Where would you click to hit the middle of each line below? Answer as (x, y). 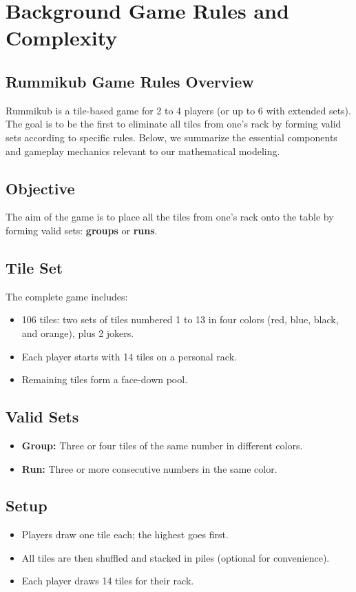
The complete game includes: (67, 296)
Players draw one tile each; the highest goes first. (125, 534)
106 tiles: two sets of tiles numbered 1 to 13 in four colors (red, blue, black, (180, 319)
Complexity (62, 38)
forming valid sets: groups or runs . (82, 230)
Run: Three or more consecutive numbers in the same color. (149, 468)
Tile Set (34, 267)
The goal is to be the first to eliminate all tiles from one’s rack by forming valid (174, 124)
